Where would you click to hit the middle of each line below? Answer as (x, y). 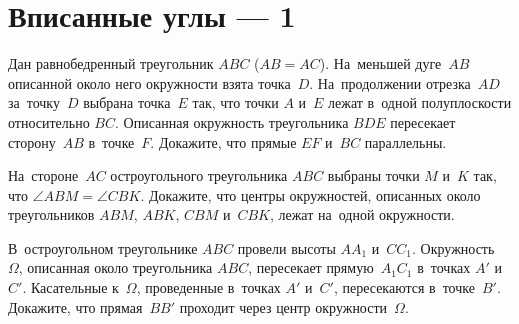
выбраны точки (373, 175)
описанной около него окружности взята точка (149, 82)
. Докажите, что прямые (223, 141)
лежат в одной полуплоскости (420, 102)
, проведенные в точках (208, 287)
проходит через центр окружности (283, 306)
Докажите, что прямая (75, 306)
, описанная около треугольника (115, 267)
